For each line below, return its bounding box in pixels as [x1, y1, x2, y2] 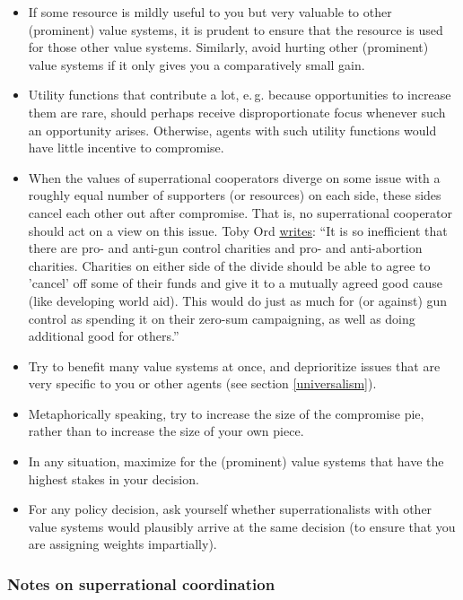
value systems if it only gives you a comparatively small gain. [28, 55, 365, 74]
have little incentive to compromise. [28, 138, 224, 157]
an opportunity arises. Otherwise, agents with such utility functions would [28, 120, 437, 139]
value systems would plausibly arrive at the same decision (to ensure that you [28, 517, 456, 535]
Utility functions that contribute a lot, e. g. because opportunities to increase [28, 85, 451, 104]
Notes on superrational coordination [7, 572, 275, 595]
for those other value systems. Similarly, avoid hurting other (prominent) [28, 38, 429, 57]
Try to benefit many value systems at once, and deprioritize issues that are [28, 356, 441, 375]
